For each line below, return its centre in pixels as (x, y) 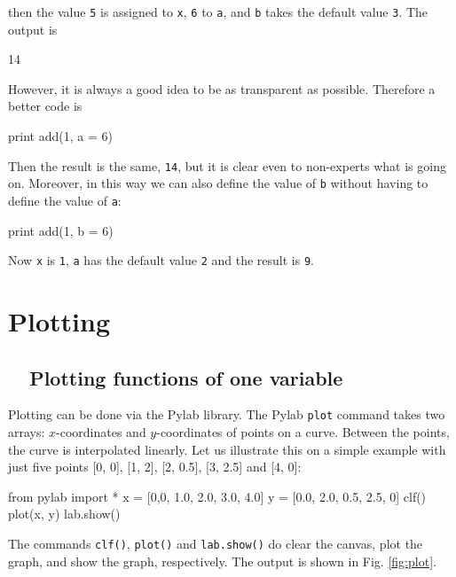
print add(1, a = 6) (60, 136)
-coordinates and (101, 432)
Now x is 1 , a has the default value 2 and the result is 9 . (161, 260)
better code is (45, 106)
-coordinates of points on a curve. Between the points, (303, 432)
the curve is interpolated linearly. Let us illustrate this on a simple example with (227, 449)
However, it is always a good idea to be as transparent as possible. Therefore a (222, 88)
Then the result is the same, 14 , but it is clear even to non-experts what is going (227, 165)
